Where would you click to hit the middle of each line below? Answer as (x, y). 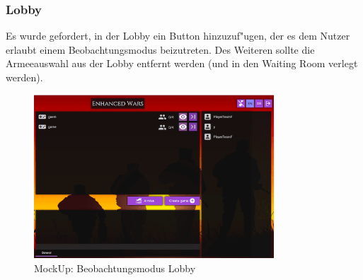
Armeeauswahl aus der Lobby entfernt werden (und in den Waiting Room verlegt (182, 63)
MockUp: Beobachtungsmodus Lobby (115, 268)
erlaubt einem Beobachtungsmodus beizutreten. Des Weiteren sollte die (160, 49)
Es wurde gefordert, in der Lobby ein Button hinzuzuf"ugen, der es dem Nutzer (178, 36)
